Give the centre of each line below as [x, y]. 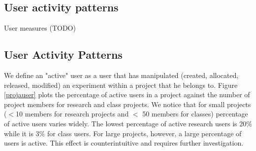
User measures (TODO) [40, 28]
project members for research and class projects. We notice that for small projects [128, 104]
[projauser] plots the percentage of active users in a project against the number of [127, 94]
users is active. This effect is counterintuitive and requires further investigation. [124, 143]
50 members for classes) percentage [195, 114]
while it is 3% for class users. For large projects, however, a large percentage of [123, 133]
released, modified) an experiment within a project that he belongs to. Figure [121, 85]
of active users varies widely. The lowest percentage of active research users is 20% [128, 123]
